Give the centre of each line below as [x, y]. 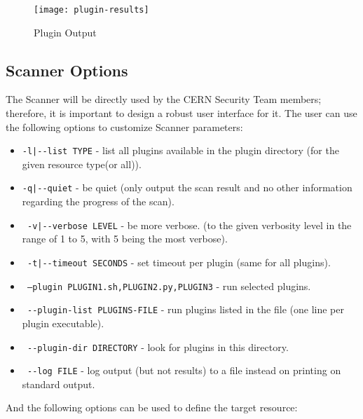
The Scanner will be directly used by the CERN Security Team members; [164, 99]
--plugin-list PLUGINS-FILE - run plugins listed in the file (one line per [185, 309]
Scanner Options [67, 70]
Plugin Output [65, 32]
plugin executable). [63, 323]
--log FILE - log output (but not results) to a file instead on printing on [184, 370]
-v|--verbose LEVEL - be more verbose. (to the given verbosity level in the [189, 225]
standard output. [59, 384]
